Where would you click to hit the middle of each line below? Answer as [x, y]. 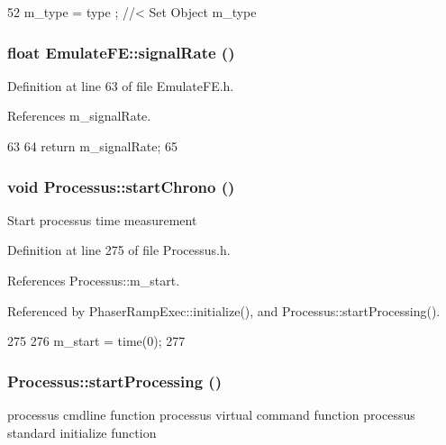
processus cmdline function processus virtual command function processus [211, 414]
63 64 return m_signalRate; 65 [92, 146]
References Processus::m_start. [94, 280]
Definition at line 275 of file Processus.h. [119, 250]
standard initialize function [82, 432]
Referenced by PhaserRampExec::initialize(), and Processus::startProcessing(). [224, 310]
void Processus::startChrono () [121, 186]
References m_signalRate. [79, 116]
